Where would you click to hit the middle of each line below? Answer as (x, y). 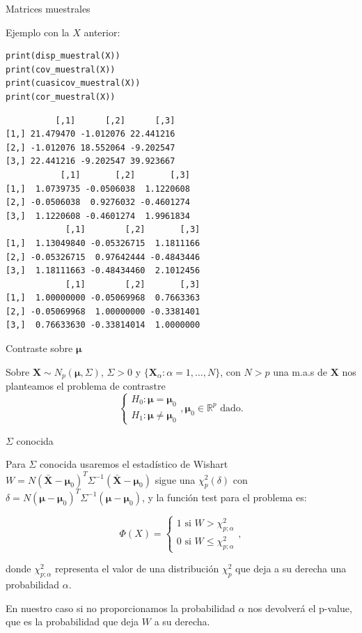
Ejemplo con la (38, 32)
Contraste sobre (39, 348)
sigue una (175, 479)
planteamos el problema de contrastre (86, 386)
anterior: (102, 32)
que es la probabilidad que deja (72, 621)
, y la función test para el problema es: (224, 497)
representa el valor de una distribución (137, 569)
